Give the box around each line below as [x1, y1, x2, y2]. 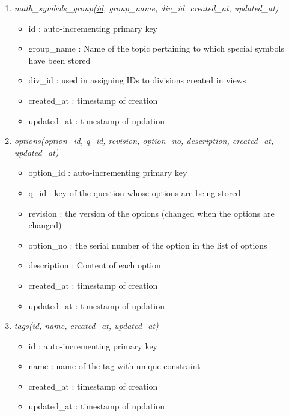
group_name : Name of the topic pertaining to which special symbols [28, 42, 284, 55]
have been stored [28, 53, 91, 66]
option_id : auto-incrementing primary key [28, 166, 187, 179]
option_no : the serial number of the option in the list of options [28, 238, 267, 251]
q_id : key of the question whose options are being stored [28, 186, 241, 199]
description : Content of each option [28, 259, 161, 271]
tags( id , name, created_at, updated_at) [14, 319, 159, 332]
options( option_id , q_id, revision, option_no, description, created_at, [14, 134, 274, 147]
